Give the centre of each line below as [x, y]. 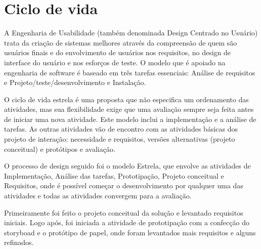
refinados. [19, 242]
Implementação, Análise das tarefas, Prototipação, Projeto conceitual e [114, 175]
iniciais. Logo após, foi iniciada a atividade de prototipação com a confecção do [127, 222]
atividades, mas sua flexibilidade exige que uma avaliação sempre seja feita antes [129, 109]
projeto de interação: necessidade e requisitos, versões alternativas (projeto [120, 139]
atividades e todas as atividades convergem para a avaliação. [98, 196]
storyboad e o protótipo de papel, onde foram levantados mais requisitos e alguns [130, 232]
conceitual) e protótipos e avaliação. [60, 149]
